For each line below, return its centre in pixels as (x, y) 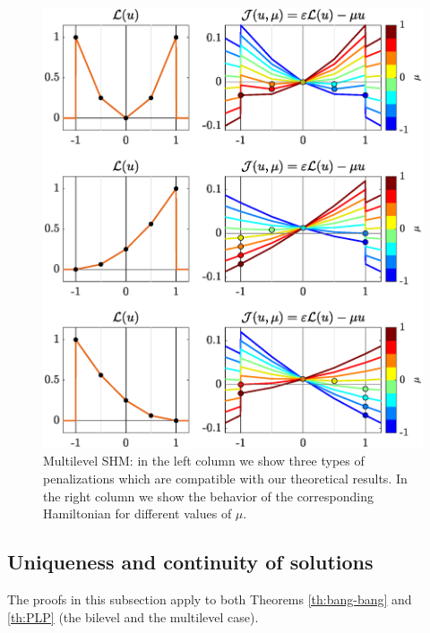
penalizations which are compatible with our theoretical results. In (225, 478)
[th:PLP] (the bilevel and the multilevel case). (133, 616)
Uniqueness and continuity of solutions (190, 562)
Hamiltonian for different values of (138, 513)
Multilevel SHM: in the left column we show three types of (204, 461)
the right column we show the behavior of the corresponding (208, 496)
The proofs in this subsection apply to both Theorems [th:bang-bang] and (210, 599)
